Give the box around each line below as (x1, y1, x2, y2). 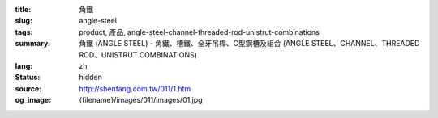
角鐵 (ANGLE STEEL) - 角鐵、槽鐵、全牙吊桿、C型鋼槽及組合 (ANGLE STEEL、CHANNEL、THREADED (79, 39, 420, 48)
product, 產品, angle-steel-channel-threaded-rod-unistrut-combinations (79, 27, 320, 36)
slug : (15, 16, 32, 26)
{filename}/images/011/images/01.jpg (79, 95, 203, 105)
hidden (79, 73, 103, 82)
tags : (15, 27, 33, 36)
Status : (15, 73, 41, 82)
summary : (15, 39, 51, 48)
